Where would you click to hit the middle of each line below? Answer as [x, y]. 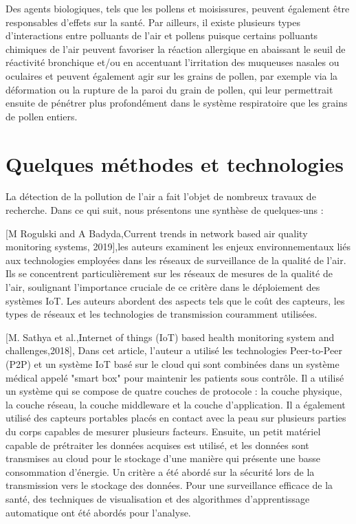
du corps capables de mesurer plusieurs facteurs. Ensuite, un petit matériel [163, 431]
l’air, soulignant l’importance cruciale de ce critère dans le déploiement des [163, 287]
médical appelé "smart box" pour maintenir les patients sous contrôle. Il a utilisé [175, 377]
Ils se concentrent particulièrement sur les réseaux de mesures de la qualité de [169, 273]
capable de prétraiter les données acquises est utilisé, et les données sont [157, 445]
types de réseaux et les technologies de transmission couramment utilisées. [162, 314]
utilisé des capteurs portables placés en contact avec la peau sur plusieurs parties [176, 418]
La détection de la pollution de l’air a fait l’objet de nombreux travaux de [161, 196]
